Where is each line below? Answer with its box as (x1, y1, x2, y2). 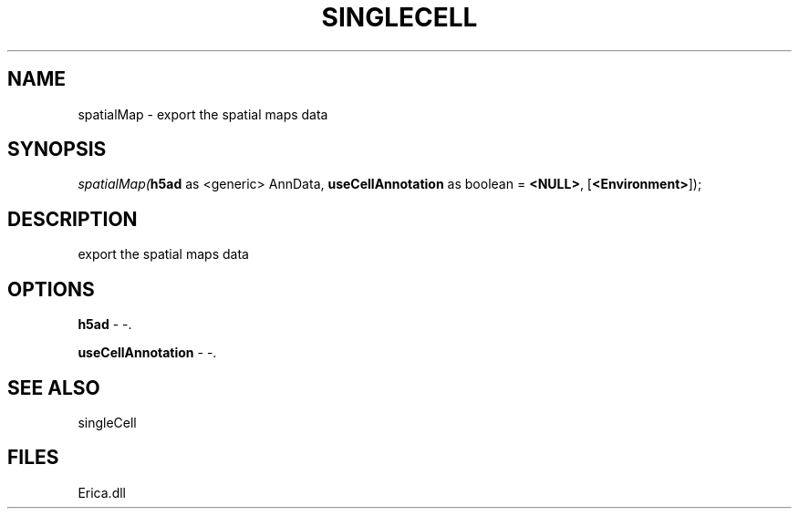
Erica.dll (78, 484, 126, 501)
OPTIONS (7, 277, 95, 301)
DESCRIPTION (7, 207, 138, 231)
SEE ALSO (7, 376, 100, 399)
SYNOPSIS (7, 138, 107, 161)
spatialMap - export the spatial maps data (78, 106, 328, 122)
